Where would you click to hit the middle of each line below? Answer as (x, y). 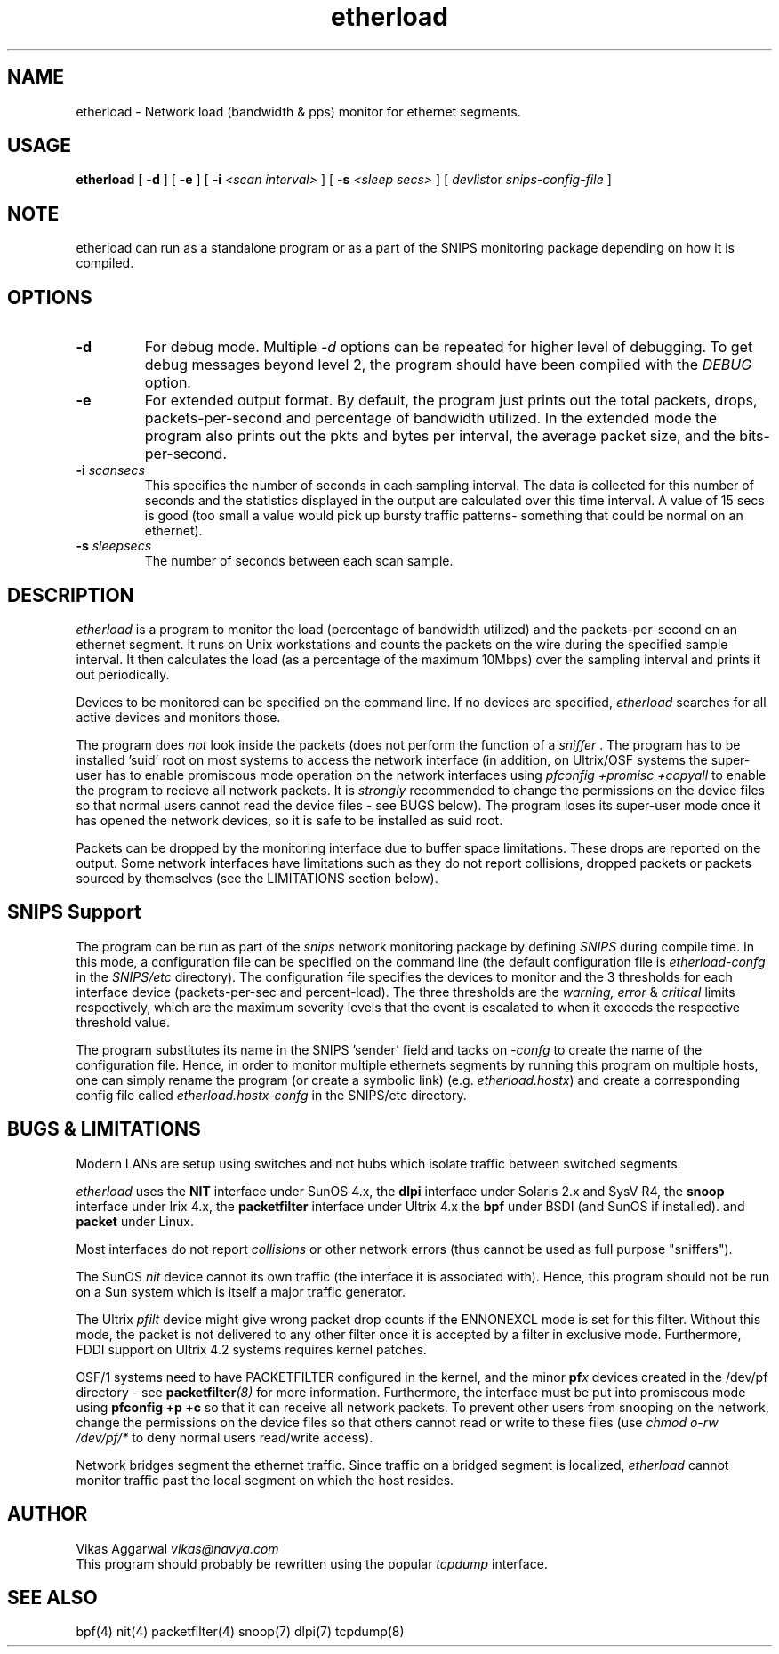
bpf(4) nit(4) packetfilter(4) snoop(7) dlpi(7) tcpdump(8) (240, 1632)
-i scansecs (110, 470)
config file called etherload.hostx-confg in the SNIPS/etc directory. (271, 1095)
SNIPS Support (74, 912)
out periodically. (123, 674)
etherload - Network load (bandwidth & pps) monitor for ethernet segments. (298, 111)
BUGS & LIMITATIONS (104, 1129)
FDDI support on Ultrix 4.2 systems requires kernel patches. (251, 1349)
